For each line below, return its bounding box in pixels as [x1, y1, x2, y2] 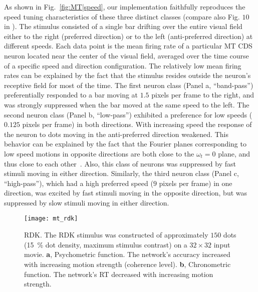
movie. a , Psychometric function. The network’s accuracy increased [24, 249, 230, 259]
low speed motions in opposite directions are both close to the [4, 148, 194, 158]
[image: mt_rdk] [24, 215, 78, 222]
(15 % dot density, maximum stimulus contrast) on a [24, 239, 187, 249]
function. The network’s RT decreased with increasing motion [24, 268, 213, 279]
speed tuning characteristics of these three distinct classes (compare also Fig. [4, 11, 240, 21]
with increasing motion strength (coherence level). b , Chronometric [24, 258, 231, 269]
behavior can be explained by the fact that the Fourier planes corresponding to [4, 138, 246, 149]
